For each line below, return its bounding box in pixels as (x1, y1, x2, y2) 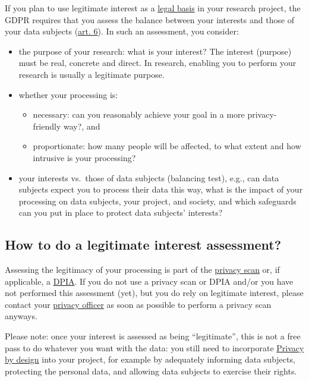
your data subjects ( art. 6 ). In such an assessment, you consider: (5, 25, 239, 37)
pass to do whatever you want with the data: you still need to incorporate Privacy (5, 341, 304, 354)
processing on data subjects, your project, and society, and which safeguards (18, 194, 297, 207)
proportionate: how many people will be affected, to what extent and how (33, 140, 301, 152)
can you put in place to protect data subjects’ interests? (18, 206, 223, 219)
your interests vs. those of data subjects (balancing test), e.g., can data (18, 171, 279, 184)
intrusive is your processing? (33, 151, 136, 163)
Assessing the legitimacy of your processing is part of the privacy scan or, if (5, 263, 280, 276)
